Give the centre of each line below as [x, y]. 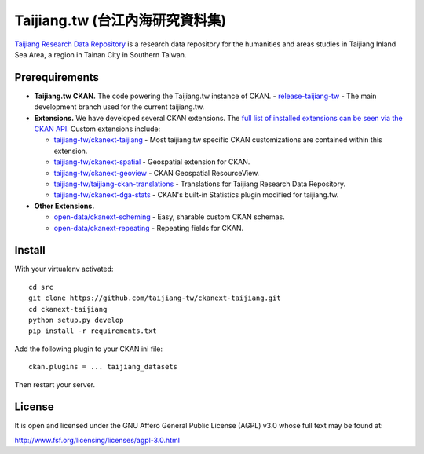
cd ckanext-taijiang [68, 309]
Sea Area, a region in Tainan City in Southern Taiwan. [101, 54]
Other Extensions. [64, 206]
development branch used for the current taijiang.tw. [119, 107]
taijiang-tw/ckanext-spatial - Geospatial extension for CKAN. [152, 162]
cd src [41, 287]
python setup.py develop [76, 320]
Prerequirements [57, 77]
